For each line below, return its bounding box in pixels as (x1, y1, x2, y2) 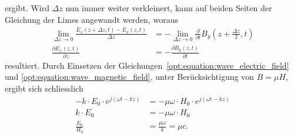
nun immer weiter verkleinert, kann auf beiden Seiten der (65, 2, 272, 14)
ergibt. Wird (5, 2, 49, 14)
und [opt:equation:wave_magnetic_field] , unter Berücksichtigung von (5, 70, 254, 83)
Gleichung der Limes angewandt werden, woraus (5, 13, 178, 25)
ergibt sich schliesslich (5, 82, 83, 94)
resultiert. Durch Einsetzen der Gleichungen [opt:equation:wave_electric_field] (5, 59, 289, 71)
